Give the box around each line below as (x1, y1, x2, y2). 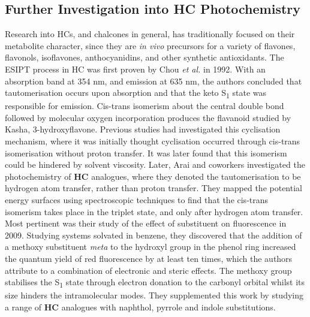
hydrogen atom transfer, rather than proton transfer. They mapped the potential (5, 182, 302, 194)
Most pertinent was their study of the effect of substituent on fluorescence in (5, 217, 287, 230)
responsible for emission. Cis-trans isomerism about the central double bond (5, 99, 284, 112)
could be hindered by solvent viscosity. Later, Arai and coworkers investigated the (5, 158, 305, 171)
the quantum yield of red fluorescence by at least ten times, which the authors (5, 252, 293, 265)
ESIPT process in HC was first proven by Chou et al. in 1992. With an (5, 62, 266, 75)
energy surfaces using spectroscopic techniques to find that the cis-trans (5, 194, 269, 206)
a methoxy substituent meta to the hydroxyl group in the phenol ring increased (5, 240, 296, 253)
